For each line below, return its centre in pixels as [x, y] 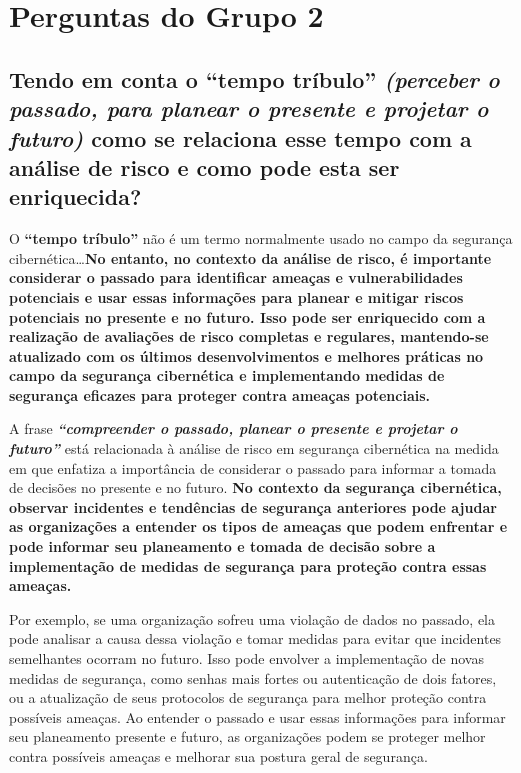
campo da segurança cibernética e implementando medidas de [227, 375]
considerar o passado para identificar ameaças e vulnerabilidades [236, 277]
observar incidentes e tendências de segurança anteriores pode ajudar [253, 506]
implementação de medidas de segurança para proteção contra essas [248, 565]
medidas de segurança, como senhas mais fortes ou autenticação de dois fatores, [253, 677]
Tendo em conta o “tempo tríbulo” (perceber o [254, 78]
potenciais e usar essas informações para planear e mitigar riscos [236, 296]
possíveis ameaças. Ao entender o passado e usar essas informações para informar [257, 716]
